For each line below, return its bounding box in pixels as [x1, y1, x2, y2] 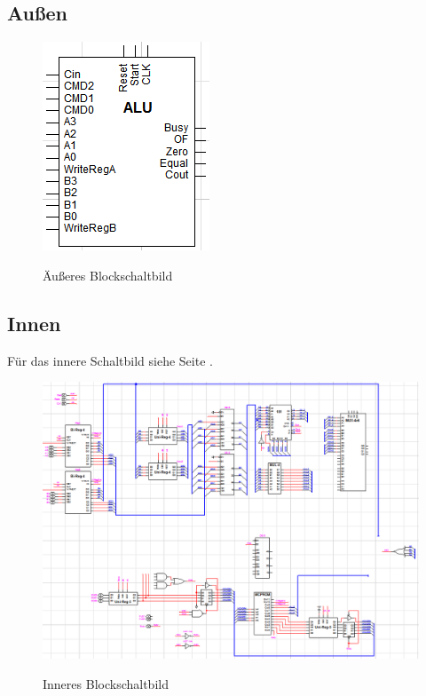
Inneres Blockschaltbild [43, 674, 169, 692]
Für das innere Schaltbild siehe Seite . [7, 351, 213, 369]
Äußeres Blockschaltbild [43, 265, 173, 284]
